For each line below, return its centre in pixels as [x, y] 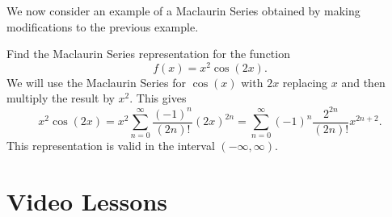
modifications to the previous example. [103, 26]
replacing [305, 82]
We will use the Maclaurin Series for [96, 82]
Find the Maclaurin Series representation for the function [148, 54]
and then [363, 82]
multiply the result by [61, 98]
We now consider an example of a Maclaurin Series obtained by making [183, 10]
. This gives [158, 98]
